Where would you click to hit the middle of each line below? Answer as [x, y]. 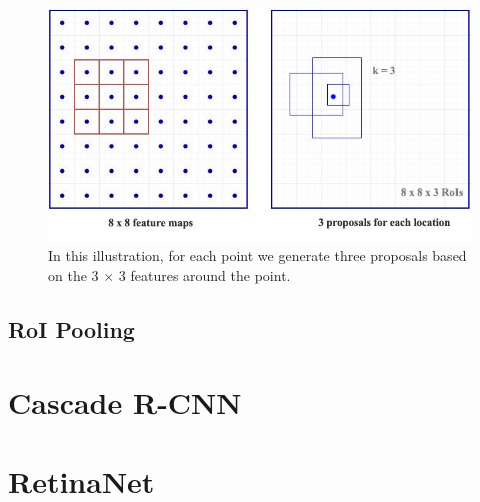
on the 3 [73, 274]
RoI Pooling [71, 328]
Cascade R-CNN [125, 402]
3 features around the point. [204, 274]
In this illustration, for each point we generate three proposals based [257, 255]
